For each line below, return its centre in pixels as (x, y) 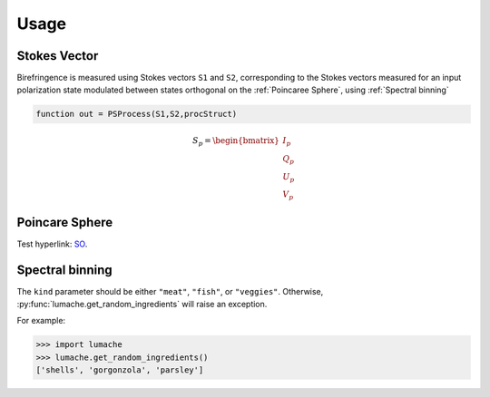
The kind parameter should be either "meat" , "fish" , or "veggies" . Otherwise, (170, 291)
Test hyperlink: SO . (52, 244)
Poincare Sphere (65, 222)
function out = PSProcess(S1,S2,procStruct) (137, 114)
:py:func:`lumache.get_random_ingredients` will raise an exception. (142, 305)
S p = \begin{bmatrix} (236, 142)
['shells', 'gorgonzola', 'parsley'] (120, 370)
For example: (41, 321)
